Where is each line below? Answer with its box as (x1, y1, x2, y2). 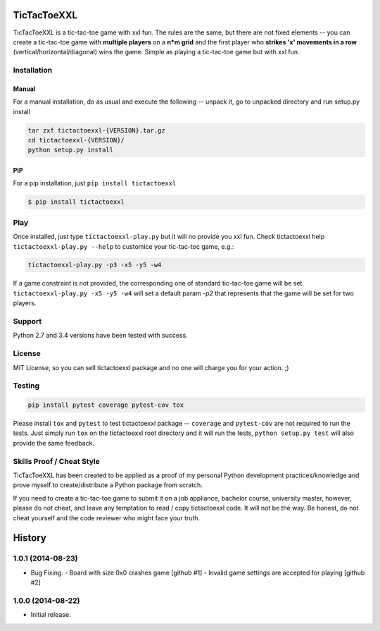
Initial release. (30, 611, 71, 619)
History (13, 532, 47, 544)
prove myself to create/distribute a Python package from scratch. (13, 481, 203, 489)
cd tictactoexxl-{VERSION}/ (27, 136, 125, 145)
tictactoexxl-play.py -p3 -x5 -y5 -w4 (27, 261, 162, 269)
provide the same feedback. (13, 439, 95, 447)
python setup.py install (27, 146, 114, 154)
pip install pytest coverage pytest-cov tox (27, 401, 184, 409)
